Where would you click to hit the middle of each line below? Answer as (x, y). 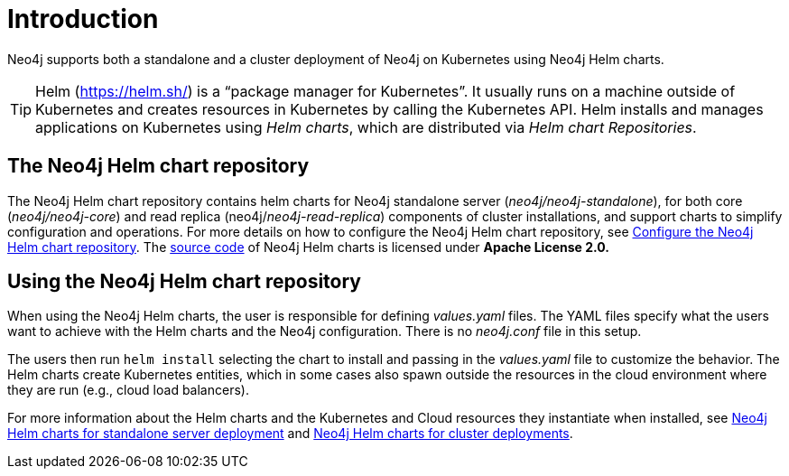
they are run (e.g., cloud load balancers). (128, 390)
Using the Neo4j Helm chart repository (184, 282)
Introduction (83, 19)
